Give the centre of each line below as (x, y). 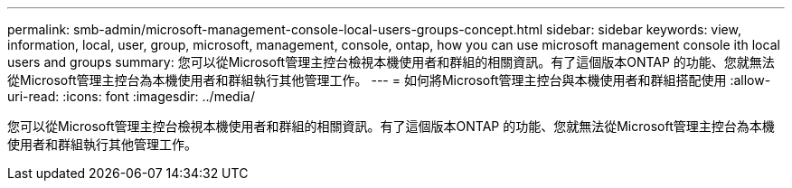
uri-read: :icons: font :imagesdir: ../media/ (131, 96)
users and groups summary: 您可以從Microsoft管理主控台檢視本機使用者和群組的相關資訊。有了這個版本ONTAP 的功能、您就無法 (391, 62)
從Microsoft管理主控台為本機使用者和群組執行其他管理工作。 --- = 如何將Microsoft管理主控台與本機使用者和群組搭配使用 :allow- (389, 80)
